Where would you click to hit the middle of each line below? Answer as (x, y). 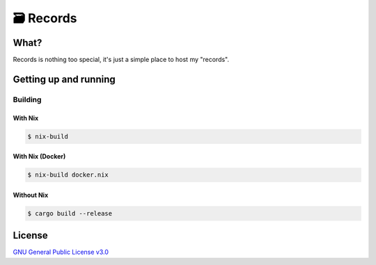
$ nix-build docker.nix (68, 175)
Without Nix (31, 195)
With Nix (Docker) (39, 156)
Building (27, 99)
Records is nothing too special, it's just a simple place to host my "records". (121, 60)
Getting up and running (64, 79)
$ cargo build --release (70, 213)
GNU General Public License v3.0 (61, 252)
